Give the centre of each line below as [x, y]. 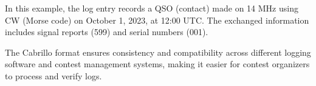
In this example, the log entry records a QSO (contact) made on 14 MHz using [152, 8]
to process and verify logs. [53, 75]
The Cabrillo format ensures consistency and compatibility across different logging [158, 52]
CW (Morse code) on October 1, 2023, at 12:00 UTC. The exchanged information [157, 20]
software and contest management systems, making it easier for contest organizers [157, 64]
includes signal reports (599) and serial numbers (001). [107, 32]
